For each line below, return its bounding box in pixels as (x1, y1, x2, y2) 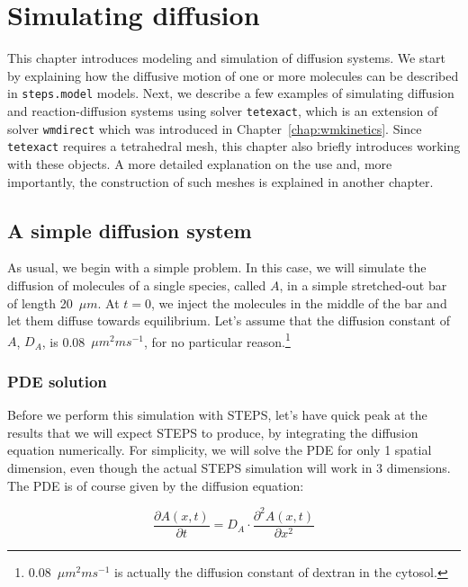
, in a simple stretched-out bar (279, 275, 447, 294)
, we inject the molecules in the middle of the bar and (150, 293, 447, 312)
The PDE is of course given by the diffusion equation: (7, 476, 304, 494)
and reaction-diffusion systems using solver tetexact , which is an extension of (7, 101, 438, 120)
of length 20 (7, 293, 73, 312)
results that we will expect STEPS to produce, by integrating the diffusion (7, 422, 418, 441)
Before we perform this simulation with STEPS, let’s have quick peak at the (7, 405, 427, 424)
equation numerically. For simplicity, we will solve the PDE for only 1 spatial (7, 440, 432, 459)
